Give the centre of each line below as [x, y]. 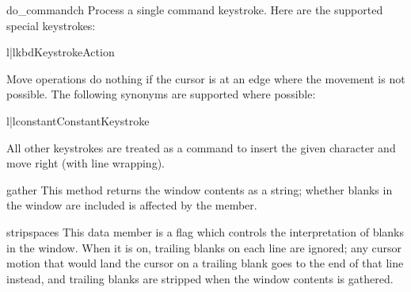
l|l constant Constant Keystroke [78, 120]
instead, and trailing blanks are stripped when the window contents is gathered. [200, 278]
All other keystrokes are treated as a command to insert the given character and [201, 147]
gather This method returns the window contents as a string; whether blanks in [200, 189]
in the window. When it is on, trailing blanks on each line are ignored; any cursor [204, 247]
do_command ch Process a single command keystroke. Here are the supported [195, 10]
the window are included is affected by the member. [132, 205]
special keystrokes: [51, 25]
